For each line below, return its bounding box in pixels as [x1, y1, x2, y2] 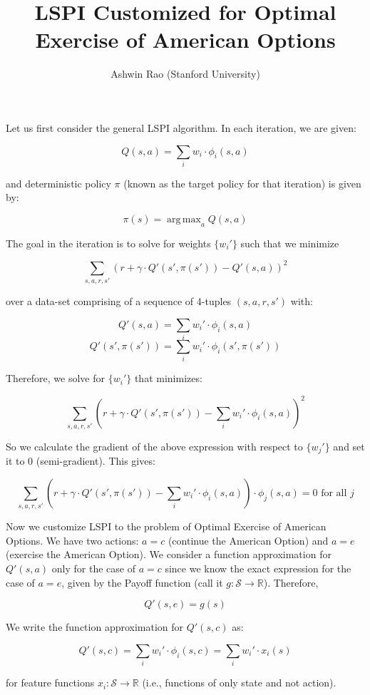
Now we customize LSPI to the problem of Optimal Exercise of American [6, 519, 327, 534]
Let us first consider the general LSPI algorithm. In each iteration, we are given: [6, 120, 356, 135]
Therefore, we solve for [6, 371, 106, 386]
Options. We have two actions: [6, 532, 139, 547]
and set [333, 438, 365, 453]
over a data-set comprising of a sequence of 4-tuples [6, 294, 232, 309]
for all [321, 488, 347, 498]
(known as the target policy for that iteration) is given [123, 175, 361, 190]
